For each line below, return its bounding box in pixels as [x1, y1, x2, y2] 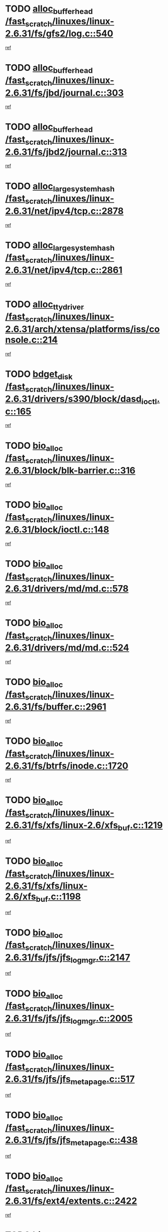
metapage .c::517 [70, 1074, 135, 1087]
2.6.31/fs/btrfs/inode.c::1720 [5, 760, 128, 772]
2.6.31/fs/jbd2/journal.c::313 [5, 146, 127, 157]
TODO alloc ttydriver [5, 299, 84, 312]
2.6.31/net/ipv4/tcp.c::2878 [5, 205, 124, 217]
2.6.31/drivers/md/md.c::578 [5, 583, 129, 595]
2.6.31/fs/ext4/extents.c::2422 [5, 1195, 137, 1206]
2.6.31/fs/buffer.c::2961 [5, 701, 106, 713]
